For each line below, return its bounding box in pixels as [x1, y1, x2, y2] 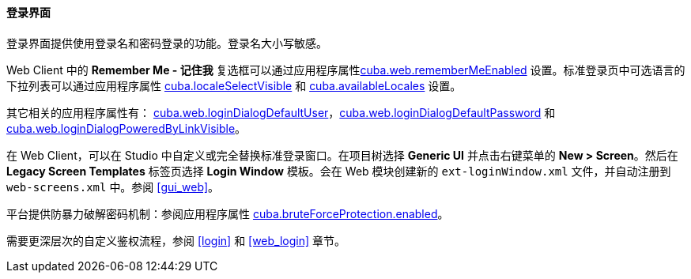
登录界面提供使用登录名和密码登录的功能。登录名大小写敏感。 [6, 36, 327, 50]
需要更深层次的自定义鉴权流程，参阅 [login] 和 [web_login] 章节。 [6, 233, 346, 247]
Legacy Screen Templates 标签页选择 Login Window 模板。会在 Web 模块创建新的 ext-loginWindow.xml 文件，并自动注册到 [6, 164, 671, 178]
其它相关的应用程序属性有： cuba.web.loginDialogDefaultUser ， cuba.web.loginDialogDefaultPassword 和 [6, 105, 556, 119]
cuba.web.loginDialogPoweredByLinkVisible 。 [6, 121, 247, 135]
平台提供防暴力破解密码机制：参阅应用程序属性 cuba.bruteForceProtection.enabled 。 [6, 206, 449, 221]
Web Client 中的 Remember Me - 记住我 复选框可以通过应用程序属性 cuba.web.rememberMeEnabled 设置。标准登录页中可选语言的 [6, 62, 685, 77]
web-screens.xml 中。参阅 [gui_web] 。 [6, 179, 220, 194]
